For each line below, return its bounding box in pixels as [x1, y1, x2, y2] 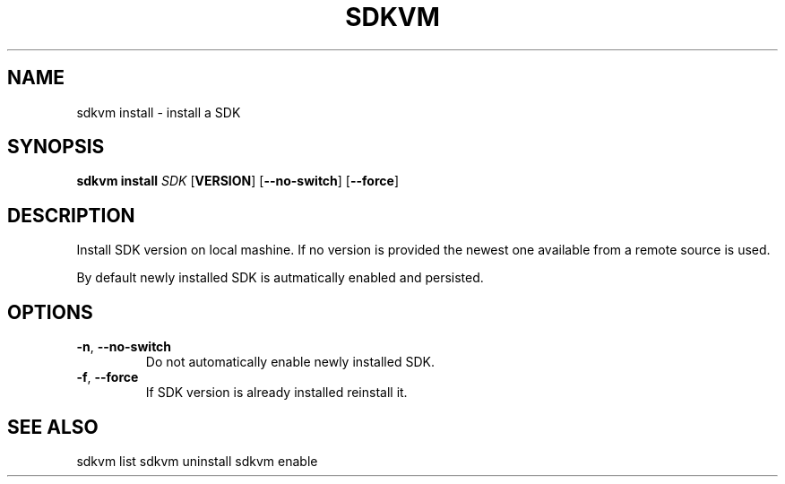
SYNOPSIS [7, 135, 105, 159]
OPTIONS [7, 300, 93, 324]
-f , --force [76, 369, 139, 385]
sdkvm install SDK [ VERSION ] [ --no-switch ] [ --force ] [76, 173, 399, 189]
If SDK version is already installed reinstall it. [145, 385, 408, 401]
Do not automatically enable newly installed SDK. [145, 354, 435, 370]
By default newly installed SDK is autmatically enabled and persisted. [76, 270, 484, 286]
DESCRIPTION [7, 203, 135, 227]
